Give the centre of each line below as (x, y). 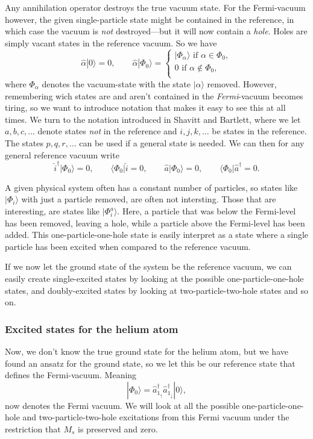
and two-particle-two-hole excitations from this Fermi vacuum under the (156, 417)
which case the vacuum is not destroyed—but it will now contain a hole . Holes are (156, 31)
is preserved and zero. (118, 428)
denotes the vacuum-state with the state (116, 83)
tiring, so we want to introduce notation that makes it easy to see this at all (145, 107)
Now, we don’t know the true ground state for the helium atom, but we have (147, 351)
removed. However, (242, 83)
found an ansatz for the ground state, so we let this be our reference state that (150, 363)
